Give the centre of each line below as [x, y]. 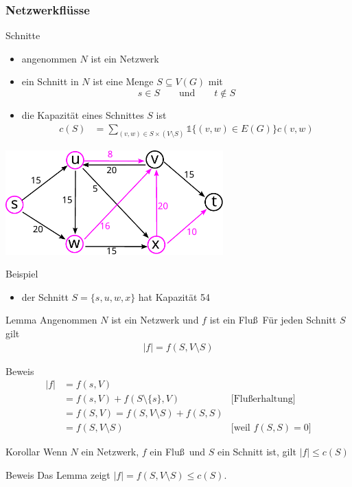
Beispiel [22, 274]
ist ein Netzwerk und [155, 320]
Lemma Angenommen [51, 320]
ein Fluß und [178, 452]
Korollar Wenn [36, 452]
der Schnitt [45, 296]
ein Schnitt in [50, 81]
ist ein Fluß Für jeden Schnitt [273, 320]
